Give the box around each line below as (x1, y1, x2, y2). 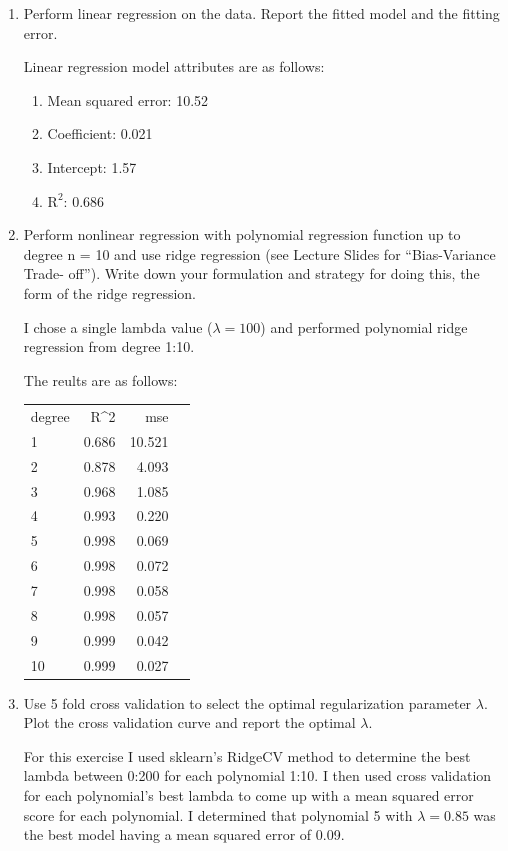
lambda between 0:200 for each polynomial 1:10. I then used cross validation (23, 765, 492, 786)
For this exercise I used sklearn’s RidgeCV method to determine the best (23, 745, 471, 766)
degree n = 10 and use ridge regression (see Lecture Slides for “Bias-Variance (23, 243, 496, 264)
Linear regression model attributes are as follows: (23, 56, 325, 77)
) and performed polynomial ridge (260, 316, 468, 337)
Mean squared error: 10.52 (47, 89, 209, 110)
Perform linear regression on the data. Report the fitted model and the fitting (23, 3, 500, 23)
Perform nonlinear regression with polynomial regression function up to (23, 224, 461, 245)
